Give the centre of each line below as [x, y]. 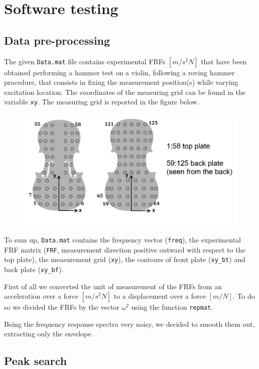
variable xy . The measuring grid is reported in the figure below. [102, 102]
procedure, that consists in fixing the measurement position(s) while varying [121, 82]
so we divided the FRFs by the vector [62, 307]
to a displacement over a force [160, 296]
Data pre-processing [57, 40]
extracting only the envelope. [49, 334]
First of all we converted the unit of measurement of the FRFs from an [113, 286]
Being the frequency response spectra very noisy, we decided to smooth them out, [129, 324]
